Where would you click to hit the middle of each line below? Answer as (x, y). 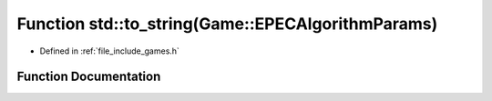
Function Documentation (89, 77)
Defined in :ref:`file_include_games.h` (109, 51)
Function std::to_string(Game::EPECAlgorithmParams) (227, 24)
